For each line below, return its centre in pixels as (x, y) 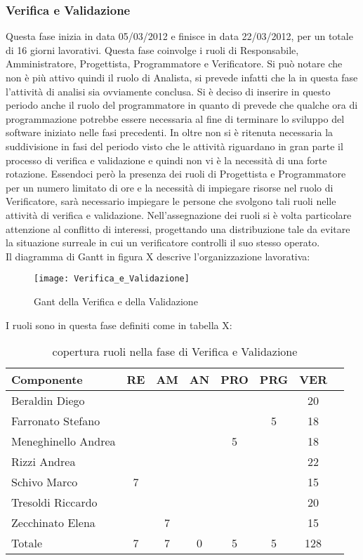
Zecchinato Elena (53, 523)
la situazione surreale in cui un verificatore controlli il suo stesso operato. (163, 242)
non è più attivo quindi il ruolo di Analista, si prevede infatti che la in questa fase (182, 77)
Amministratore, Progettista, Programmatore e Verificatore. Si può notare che (174, 64)
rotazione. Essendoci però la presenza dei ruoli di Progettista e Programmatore (176, 174)
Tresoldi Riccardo (54, 502)
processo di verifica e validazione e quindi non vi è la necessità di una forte (166, 160)
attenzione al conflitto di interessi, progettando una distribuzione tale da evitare (178, 228)
